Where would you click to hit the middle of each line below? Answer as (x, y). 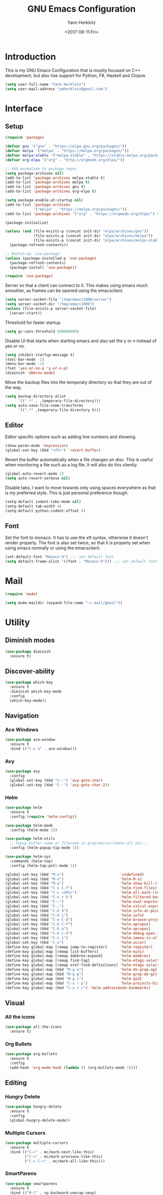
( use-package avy (23, 771)
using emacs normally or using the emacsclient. (53, 548)
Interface (24, 108)
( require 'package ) (25, 137)
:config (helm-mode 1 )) (33, 830)
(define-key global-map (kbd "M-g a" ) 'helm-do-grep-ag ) (81, 970)
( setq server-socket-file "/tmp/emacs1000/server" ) (58, 300)
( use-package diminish (28, 652)
